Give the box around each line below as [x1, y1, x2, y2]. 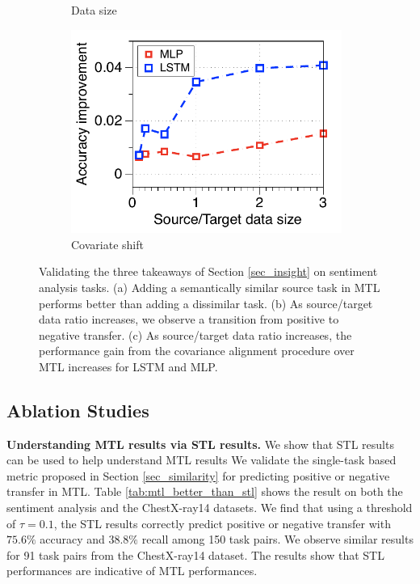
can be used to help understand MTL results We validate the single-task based [6, 451, 397, 468]
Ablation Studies [6, 397, 149, 422]
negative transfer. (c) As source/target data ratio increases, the [39, 326, 352, 343]
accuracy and [40, 531, 105, 548]
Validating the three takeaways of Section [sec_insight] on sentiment [39, 263, 378, 280]
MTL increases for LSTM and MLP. [39, 358, 218, 375]
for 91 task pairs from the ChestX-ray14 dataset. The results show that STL [6, 546, 384, 563]
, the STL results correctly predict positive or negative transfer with [53, 514, 391, 531]
